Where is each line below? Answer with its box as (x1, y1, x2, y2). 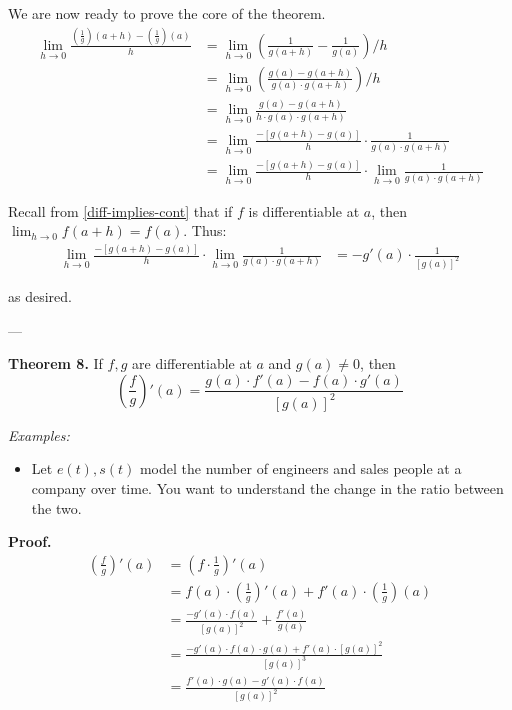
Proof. (8, 531, 52, 552)
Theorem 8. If (8, 353, 103, 374)
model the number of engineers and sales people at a (139, 458, 462, 479)
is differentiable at (248, 200, 360, 221)
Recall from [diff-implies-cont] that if (8, 200, 233, 221)
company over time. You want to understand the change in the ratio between (31, 477, 504, 498)
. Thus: (183, 220, 227, 241)
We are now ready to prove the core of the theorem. (8, 3, 326, 23)
